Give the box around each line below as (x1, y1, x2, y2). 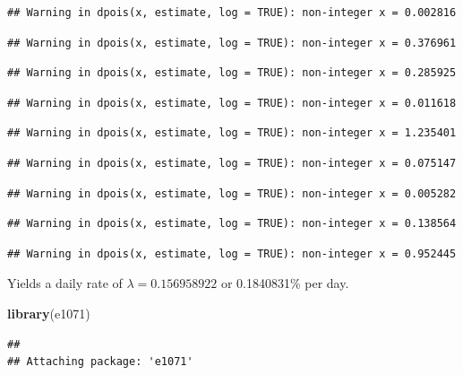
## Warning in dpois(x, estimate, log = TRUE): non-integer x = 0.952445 (7, 247, 457, 260)
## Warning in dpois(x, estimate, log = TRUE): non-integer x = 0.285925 (7, 66, 457, 80)
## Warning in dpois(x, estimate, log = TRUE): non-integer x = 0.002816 (7, 6, 457, 19)
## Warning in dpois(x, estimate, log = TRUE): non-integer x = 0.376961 (7, 36, 457, 49)
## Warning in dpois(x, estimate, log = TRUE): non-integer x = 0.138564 (7, 217, 457, 231)
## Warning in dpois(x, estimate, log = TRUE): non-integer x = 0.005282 (7, 187, 457, 200)
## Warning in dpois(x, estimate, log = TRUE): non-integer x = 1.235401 (7, 126, 457, 140)
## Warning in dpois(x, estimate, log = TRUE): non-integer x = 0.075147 (7, 156, 457, 170)
